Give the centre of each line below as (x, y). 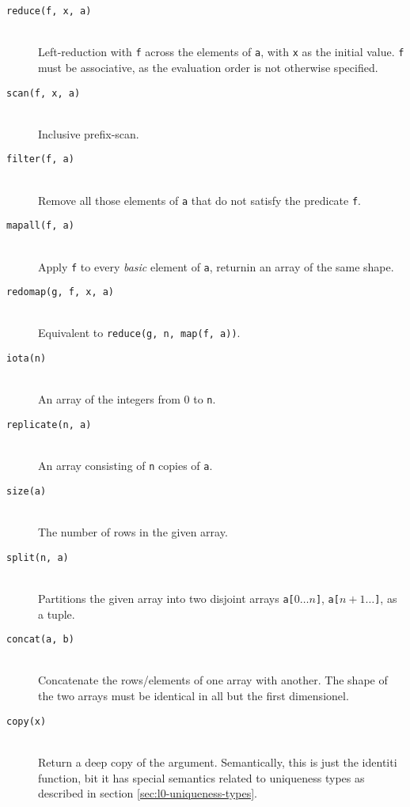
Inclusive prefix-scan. (89, 133)
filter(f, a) (40, 159)
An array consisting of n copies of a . (125, 466)
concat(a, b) (40, 640)
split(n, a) (38, 557)
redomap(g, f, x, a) (61, 292)
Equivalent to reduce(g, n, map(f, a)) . (139, 333)
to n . (205, 399)
